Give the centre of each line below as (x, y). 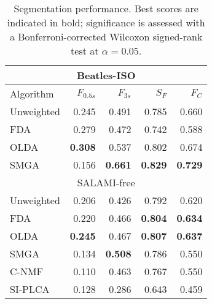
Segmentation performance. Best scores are (106, 8)
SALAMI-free (106, 182)
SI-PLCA (30, 289)
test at (85, 51)
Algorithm (32, 93)
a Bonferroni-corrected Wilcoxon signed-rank (106, 36)
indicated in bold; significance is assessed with (106, 22)
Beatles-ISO (106, 75)
